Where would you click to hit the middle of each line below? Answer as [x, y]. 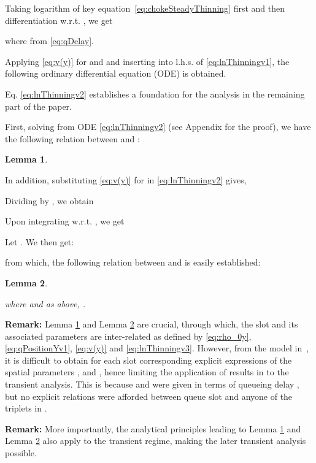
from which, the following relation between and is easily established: [133, 262]
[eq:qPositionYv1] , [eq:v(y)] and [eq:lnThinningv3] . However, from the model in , [157, 348]
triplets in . [26, 408]
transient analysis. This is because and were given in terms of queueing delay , [152, 384]
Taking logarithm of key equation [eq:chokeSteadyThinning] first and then [145, 8]
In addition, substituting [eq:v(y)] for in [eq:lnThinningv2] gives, [126, 179]
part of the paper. [38, 106]
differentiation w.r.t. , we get [59, 20]
